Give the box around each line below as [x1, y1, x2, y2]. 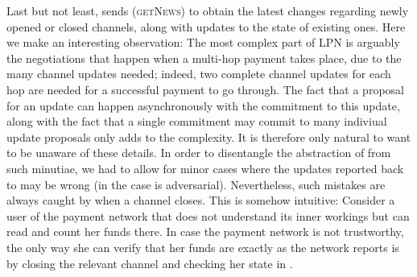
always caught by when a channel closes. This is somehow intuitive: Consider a [6, 192, 395, 209]
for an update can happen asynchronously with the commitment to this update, [6, 97, 400, 114]
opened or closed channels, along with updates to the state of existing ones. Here [6, 18, 406, 35]
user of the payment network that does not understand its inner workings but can [6, 207, 410, 224]
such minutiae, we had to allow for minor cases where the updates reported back [6, 159, 404, 176]
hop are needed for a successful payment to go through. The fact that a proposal [6, 81, 404, 97]
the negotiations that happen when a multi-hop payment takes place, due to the [6, 49, 402, 66]
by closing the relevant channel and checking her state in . [6, 254, 293, 271]
